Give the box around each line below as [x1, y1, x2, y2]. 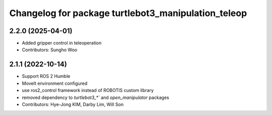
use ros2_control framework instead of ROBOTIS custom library [22, 87, 154, 93]
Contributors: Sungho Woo [22, 47, 78, 53]
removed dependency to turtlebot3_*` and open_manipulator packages [22, 94, 169, 100]
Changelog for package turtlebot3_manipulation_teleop [9, 8, 247, 19]
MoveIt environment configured [22, 80, 88, 86]
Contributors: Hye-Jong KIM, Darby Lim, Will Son [22, 101, 124, 107]
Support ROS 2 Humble [22, 73, 71, 79]
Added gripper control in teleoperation [22, 40, 102, 46]
